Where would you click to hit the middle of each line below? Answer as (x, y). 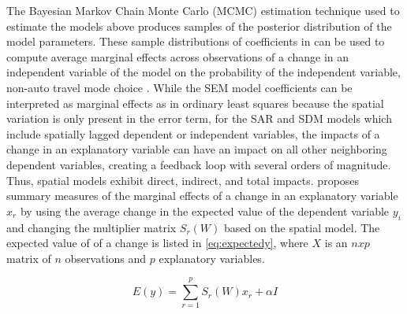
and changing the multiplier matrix (91, 227)
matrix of (29, 258)
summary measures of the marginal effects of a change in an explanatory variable (202, 196)
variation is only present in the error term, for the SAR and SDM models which (199, 118)
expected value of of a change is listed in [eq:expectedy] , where (157, 243)
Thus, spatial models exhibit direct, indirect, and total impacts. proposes (183, 180)
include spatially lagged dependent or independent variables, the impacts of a (193, 133)
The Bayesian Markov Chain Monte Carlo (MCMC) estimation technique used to (203, 10)
